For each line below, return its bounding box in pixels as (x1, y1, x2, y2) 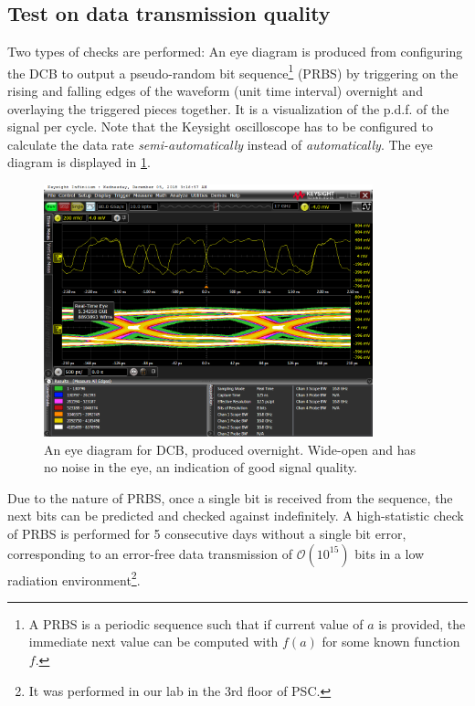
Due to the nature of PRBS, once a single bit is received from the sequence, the (7, 488, 453, 507)
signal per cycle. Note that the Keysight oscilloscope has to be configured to (7, 117, 433, 136)
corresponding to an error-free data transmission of (7, 543, 293, 563)
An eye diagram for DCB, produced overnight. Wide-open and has (44, 439, 417, 458)
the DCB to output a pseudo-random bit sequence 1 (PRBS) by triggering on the (7, 60, 459, 82)
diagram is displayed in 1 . (7, 153, 151, 172)
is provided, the (378, 614, 466, 633)
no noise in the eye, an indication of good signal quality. (44, 458, 357, 477)
